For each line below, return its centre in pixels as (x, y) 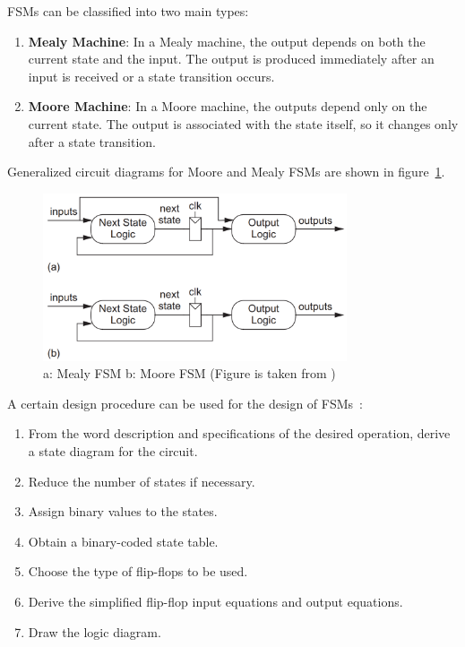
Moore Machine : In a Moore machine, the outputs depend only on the (228, 106)
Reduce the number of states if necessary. (142, 481)
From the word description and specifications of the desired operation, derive (239, 433)
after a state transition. (92, 141)
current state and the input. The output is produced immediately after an (231, 59)
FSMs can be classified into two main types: (128, 11)
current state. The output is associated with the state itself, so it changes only (243, 123)
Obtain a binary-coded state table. (123, 541)
